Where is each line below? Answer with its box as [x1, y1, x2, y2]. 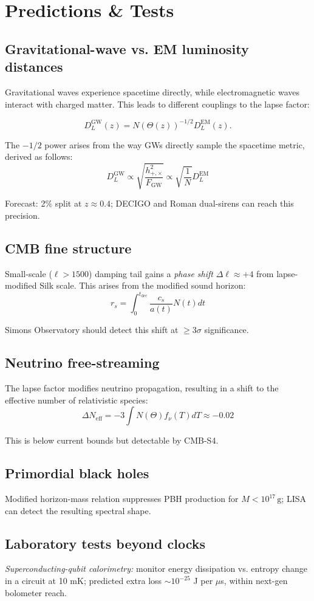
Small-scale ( [5, 267, 52, 280]
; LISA [281, 492, 306, 505]
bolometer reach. [5, 586, 67, 599]
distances [5, 57, 63, 76]
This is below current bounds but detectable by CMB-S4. [5, 434, 219, 447]
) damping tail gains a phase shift [89, 267, 213, 280]
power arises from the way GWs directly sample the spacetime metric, [44, 138, 305, 151]
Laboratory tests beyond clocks [5, 534, 205, 552]
